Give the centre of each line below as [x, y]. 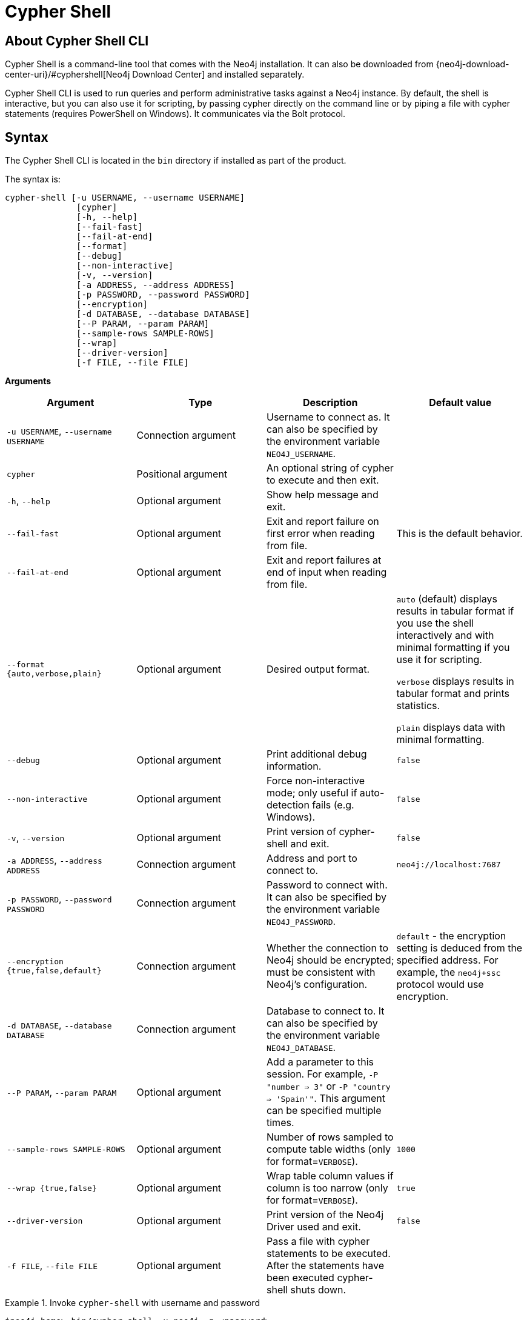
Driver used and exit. [314, 1227]
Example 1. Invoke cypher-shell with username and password [132, 1303]
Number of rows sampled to [330, 1137]
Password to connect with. [327, 885]
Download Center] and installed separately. [218, 75]
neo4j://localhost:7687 [449, 864]
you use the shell [435, 623]
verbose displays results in [455, 682]
